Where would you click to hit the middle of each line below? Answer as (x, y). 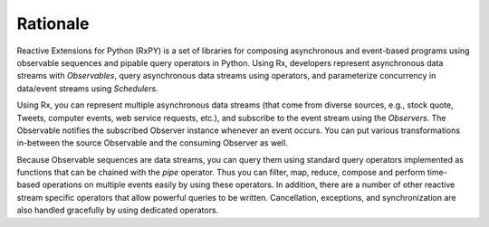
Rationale (53, 24)
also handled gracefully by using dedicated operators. (118, 210)
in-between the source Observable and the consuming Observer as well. (153, 143)
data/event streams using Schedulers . (87, 88)
